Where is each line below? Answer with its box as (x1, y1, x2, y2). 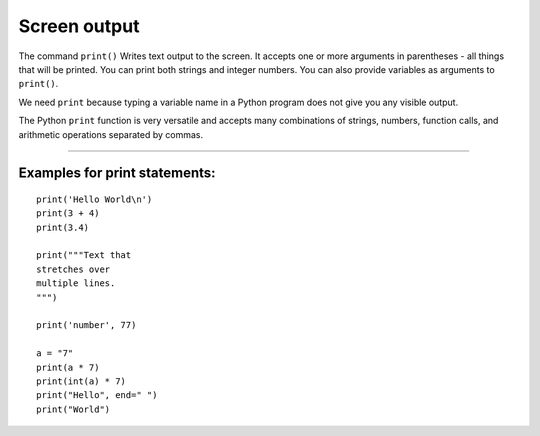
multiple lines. (36, 278, 116, 289)
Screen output (18, 15, 140, 37)
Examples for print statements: (18, 165, 216, 182)
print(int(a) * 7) (36, 375, 127, 387)
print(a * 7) (36, 361, 100, 373)
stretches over (36, 263, 111, 275)
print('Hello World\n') (36, 193, 153, 205)
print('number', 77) (36, 320, 137, 331)
